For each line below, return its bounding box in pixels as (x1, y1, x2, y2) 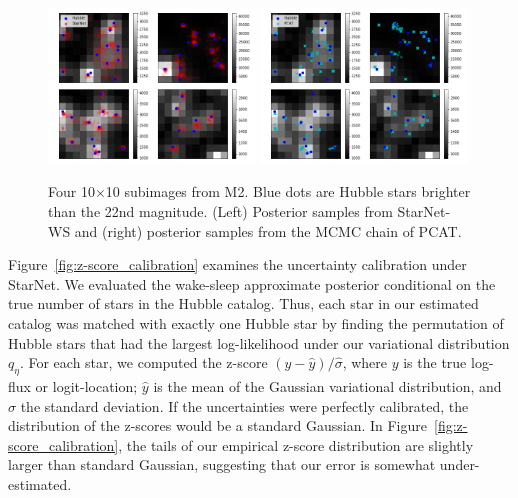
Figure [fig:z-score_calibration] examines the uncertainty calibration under (8, 254, 467, 275)
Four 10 (48, 181, 95, 202)
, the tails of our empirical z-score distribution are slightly (118, 434, 474, 455)
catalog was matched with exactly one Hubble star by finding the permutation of (8, 312, 504, 333)
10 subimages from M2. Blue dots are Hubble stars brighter (105, 181, 471, 202)
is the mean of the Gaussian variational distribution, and (153, 375, 502, 396)
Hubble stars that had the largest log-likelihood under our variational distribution (8, 332, 510, 353)
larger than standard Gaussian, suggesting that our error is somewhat (8, 454, 436, 475)
